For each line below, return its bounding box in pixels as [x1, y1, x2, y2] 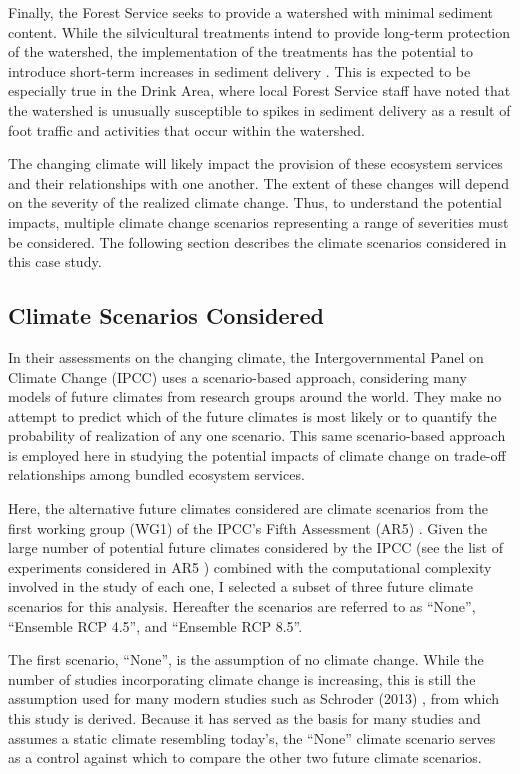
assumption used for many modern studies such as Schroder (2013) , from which [8, 688, 500, 709]
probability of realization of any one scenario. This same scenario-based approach [8, 425, 506, 446]
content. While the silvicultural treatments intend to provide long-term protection [8, 21, 511, 42]
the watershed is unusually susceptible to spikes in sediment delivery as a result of [8, 99, 511, 120]
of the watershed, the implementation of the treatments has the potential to [8, 41, 474, 62]
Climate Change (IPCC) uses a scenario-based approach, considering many [8, 366, 467, 387]
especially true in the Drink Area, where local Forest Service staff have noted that [8, 80, 511, 101]
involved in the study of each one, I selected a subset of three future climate [8, 576, 474, 597]
